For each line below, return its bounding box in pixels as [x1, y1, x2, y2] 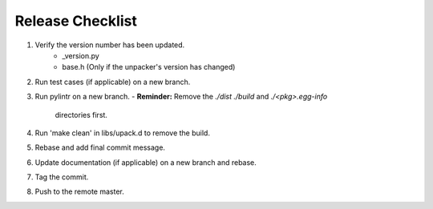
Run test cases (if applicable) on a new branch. [34, 77, 191, 86]
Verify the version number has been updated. [34, 40, 185, 50]
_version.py [62, 50, 99, 60]
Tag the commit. [34, 172, 89, 182]
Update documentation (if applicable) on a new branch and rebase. [34, 157, 257, 167]
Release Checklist [14, 12, 138, 30]
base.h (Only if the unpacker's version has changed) [62, 62, 236, 72]
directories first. [55, 110, 108, 119]
